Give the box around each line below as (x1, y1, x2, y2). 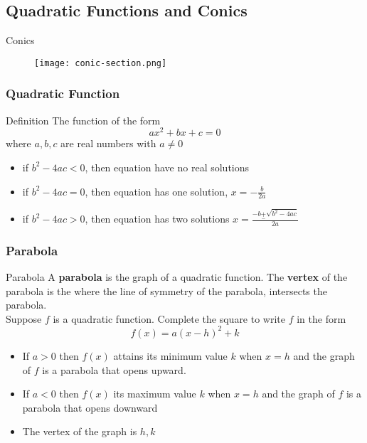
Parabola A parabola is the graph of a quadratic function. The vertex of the (6, 269, 348, 284)
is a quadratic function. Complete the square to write (53, 311, 286, 326)
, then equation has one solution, (85, 183, 228, 198)
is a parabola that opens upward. (42, 362, 186, 377)
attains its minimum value (113, 348, 228, 363)
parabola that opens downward (22, 400, 158, 415)
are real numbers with (60, 136, 156, 151)
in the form (297, 311, 346, 326)
